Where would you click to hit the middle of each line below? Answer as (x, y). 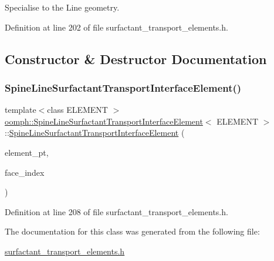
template (21, 110)
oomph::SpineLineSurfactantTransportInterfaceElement (104, 121)
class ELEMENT (77, 110)
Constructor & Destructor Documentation (136, 58)
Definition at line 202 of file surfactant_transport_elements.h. (116, 27)
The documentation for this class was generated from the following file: (132, 231)
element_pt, (27, 152)
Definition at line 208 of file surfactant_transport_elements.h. (116, 211)
